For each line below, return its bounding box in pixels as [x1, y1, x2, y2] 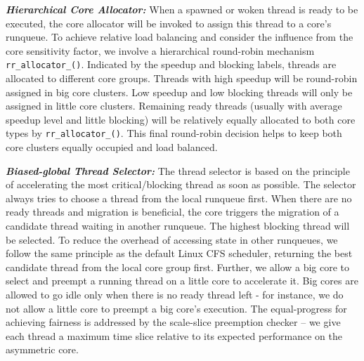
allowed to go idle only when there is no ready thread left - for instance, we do [6, 287, 344, 301]
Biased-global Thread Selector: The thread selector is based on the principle [6, 163, 350, 178]
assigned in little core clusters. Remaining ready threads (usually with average [6, 98, 342, 113]
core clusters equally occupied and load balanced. [6, 140, 218, 155]
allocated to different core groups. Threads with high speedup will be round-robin [6, 71, 358, 86]
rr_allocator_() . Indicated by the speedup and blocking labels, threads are [6, 57, 337, 72]
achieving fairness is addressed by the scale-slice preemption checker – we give [6, 315, 341, 329]
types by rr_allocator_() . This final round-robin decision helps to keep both [6, 126, 342, 140]
